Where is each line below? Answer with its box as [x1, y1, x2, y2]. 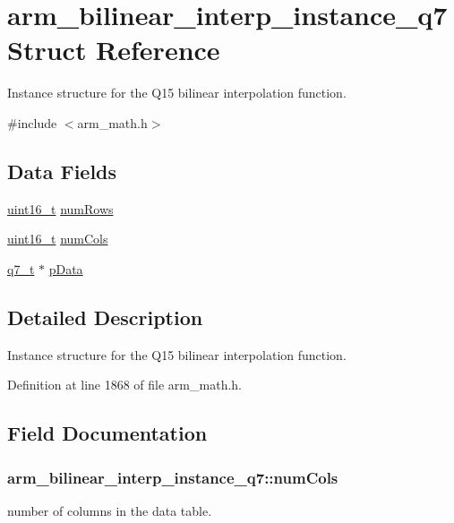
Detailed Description [7, 303, 203, 330]
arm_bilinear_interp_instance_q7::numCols [7, 466, 338, 488]
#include [7, 113, 57, 132]
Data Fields [7, 157, 117, 184]
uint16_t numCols [7, 229, 108, 248]
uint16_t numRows [7, 199, 114, 218]
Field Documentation [7, 419, 208, 447]
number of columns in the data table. [7, 501, 212, 519]
